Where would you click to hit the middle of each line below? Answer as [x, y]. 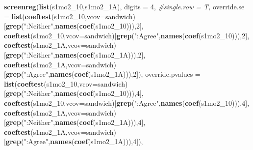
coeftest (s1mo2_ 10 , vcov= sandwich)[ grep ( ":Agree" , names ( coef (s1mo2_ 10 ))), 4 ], [127, 103]
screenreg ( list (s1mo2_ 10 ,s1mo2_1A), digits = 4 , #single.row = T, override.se [124, 6]
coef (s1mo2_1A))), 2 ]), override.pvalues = [137, 74]
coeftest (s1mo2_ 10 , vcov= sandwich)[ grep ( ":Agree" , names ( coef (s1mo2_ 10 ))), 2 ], [127, 35]
